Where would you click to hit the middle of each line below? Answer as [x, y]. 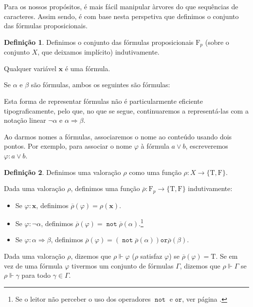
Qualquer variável [30, 68]
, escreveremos [207, 146]
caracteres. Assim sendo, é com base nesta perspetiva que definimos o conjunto [121, 16]
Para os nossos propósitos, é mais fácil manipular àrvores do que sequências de [121, 6]
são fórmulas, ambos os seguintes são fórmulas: [100, 85]
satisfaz [151, 256]
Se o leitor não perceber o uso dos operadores [83, 298]
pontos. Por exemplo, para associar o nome [68, 146]
